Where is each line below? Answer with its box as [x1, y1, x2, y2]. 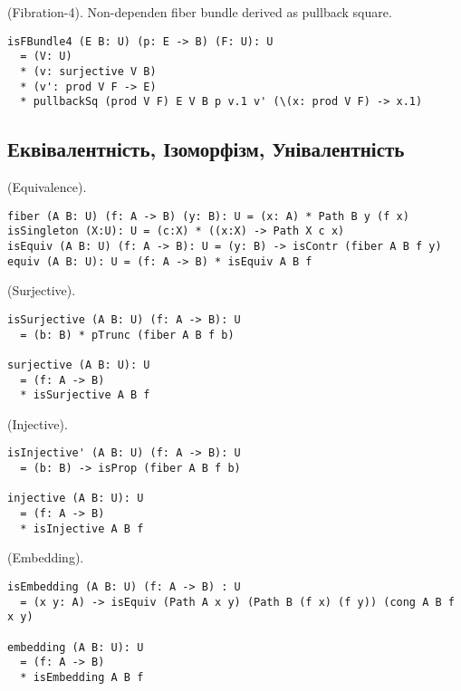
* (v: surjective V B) [20, 64, 157, 78]
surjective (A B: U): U [7, 358, 150, 371]
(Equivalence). [7, 178, 87, 197]
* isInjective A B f [20, 522, 144, 535]
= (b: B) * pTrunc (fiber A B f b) [20, 328, 235, 341]
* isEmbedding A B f [20, 670, 144, 684]
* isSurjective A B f [20, 389, 150, 402]
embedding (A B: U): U [7, 640, 144, 654]
